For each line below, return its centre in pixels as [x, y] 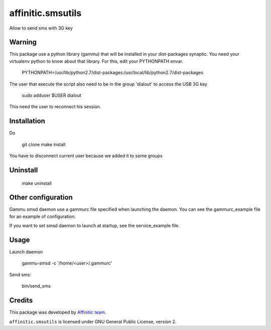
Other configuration [41, 198]
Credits [21, 300]
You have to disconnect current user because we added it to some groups [86, 156]
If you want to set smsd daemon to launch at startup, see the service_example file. [95, 226]
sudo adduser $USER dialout [51, 96]
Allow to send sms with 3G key [41, 28]
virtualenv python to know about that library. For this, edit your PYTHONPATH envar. [96, 61]
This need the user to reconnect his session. [55, 107]
